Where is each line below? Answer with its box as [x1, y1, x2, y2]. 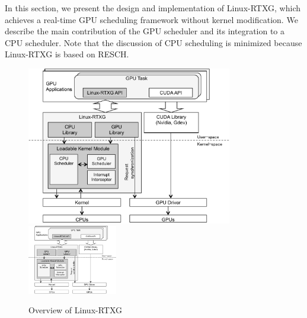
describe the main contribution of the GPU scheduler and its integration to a [5, 25, 285, 37]
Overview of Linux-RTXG [28, 304, 123, 316]
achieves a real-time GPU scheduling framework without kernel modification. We [5, 13, 298, 25]
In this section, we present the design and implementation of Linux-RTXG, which [5, 2, 300, 14]
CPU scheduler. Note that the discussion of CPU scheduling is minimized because [5, 36, 302, 48]
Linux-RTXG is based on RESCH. [5, 48, 129, 60]
